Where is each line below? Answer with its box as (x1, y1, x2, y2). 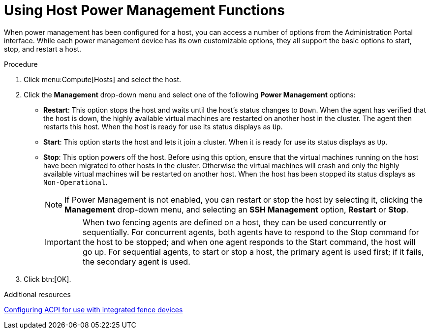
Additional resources (4, 290, 71, 299)
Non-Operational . (43, 178, 108, 186)
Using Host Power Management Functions (4, 2, 285, 19)
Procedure (4, 60, 38, 68)
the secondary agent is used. (82, 256, 190, 267)
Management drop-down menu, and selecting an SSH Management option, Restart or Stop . (64, 204, 409, 214)
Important (45, 237, 81, 247)
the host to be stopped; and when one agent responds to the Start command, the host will (82, 237, 416, 247)
